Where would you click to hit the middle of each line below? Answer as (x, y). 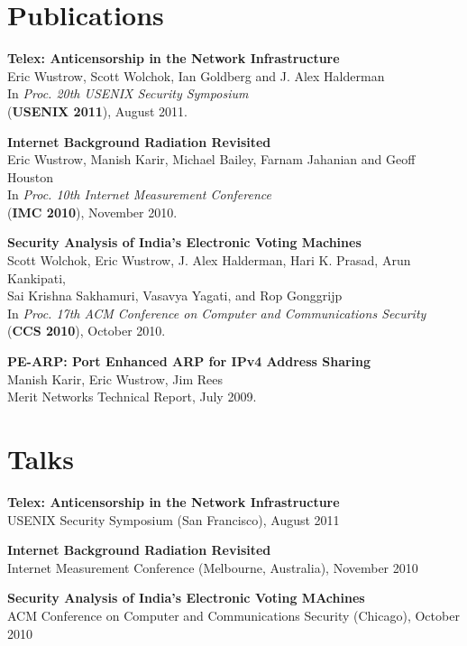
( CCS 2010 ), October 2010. (87, 331)
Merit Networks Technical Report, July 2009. (132, 397)
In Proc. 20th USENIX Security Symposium (128, 93)
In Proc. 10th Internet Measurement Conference (139, 194)
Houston (31, 176)
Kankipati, (37, 277)
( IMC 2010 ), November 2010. (92, 212)
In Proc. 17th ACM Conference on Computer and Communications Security (217, 313)
